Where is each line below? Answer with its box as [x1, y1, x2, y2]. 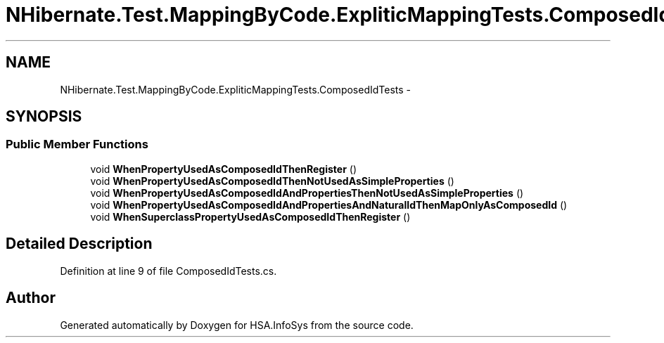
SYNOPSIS [6, 108, 82, 126]
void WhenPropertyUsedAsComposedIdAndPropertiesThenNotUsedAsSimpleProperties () [90, 186, 524, 199]
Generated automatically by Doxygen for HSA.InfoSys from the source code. [60, 318, 414, 331]
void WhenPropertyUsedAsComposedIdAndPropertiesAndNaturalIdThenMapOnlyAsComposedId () [90, 198, 568, 211]
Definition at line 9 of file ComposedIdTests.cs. [60, 264, 277, 277]
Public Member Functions [6, 137, 148, 152]
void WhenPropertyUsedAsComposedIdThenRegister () [90, 162, 357, 175]
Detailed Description [6, 235, 153, 253]
